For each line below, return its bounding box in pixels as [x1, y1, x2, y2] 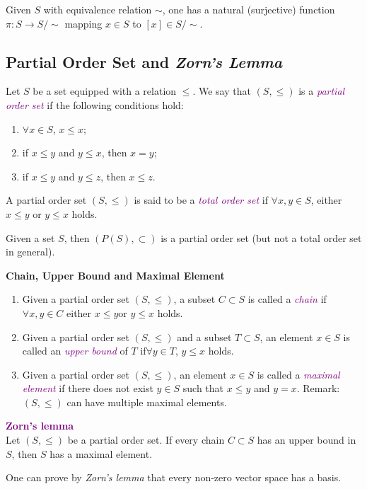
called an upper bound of [22, 343, 128, 358]
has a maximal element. [49, 446, 153, 461]
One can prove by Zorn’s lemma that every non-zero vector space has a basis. [6, 470, 342, 485]
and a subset [177, 329, 232, 344]
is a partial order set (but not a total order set [161, 230, 362, 245]
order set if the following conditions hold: [6, 97, 184, 112]
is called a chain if [247, 292, 327, 306]
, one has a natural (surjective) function [162, 2, 335, 16]
